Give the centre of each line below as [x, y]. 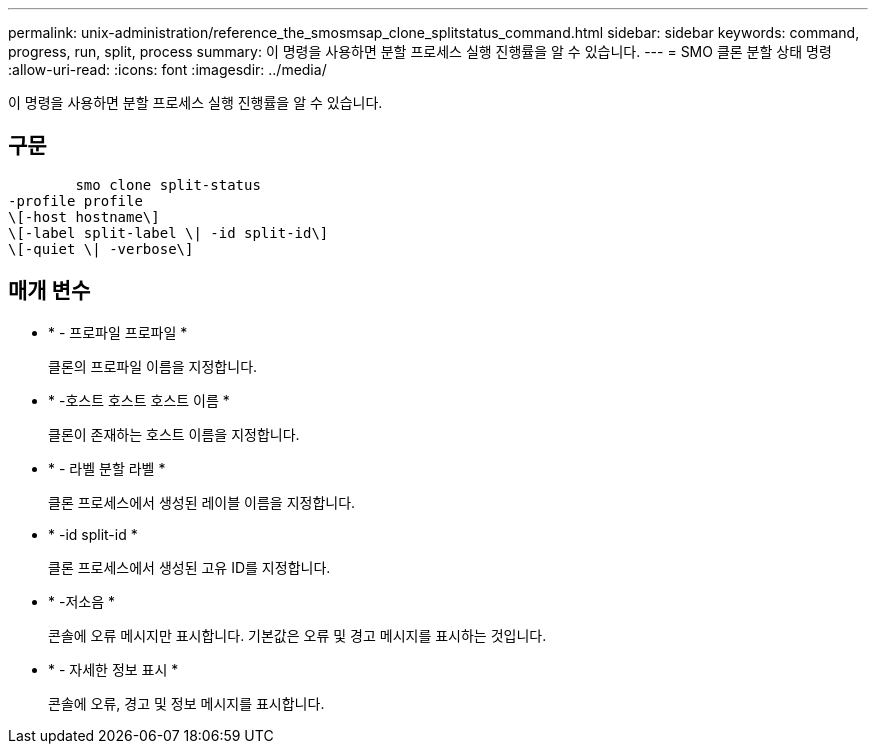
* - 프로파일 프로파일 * [118, 332]
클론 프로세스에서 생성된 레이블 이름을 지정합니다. [202, 502]
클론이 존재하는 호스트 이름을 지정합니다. [174, 434]
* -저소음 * [81, 601]
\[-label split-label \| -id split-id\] [168, 232]
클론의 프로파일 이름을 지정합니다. [153, 366]
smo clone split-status [168, 184]
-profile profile [75, 200]
